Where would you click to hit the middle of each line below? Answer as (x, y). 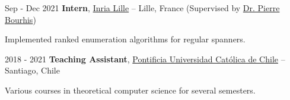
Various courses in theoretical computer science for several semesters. (130, 90)
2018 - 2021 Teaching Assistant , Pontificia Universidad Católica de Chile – (145, 59)
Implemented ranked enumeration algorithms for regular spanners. (125, 39)
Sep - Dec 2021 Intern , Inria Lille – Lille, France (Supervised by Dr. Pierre (142, 8)
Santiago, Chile (32, 70)
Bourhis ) (20, 19)
